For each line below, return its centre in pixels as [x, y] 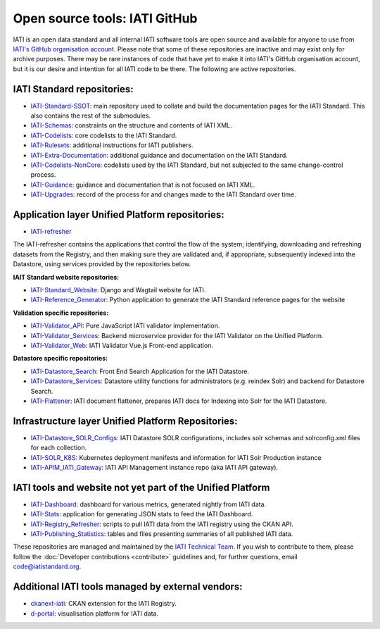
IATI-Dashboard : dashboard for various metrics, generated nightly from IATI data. [148, 504]
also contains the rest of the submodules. [91, 116]
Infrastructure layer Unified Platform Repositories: [126, 421]
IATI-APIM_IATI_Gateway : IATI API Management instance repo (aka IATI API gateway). [154, 467]
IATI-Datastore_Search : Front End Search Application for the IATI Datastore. [140, 371]
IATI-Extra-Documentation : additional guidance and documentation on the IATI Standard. [159, 155]
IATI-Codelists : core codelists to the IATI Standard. [104, 135]
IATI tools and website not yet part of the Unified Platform [141, 487]
